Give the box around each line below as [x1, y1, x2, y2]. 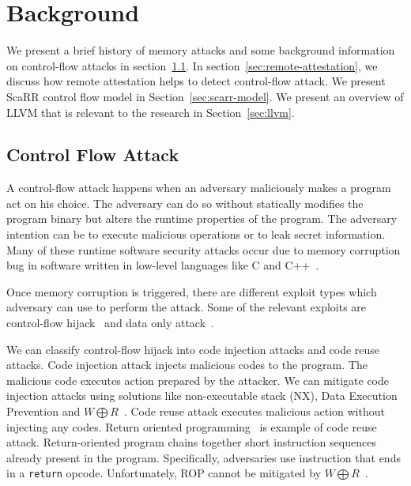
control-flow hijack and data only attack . [6, 315, 214, 331]
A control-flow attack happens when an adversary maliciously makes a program [6, 179, 391, 196]
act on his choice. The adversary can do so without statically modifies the [6, 194, 364, 211]
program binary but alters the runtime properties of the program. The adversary [6, 210, 398, 227]
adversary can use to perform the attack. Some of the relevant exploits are [6, 299, 367, 315]
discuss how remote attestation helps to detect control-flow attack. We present [6, 73, 386, 89]
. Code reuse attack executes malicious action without [123, 403, 385, 420]
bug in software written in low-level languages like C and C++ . [6, 257, 319, 273]
